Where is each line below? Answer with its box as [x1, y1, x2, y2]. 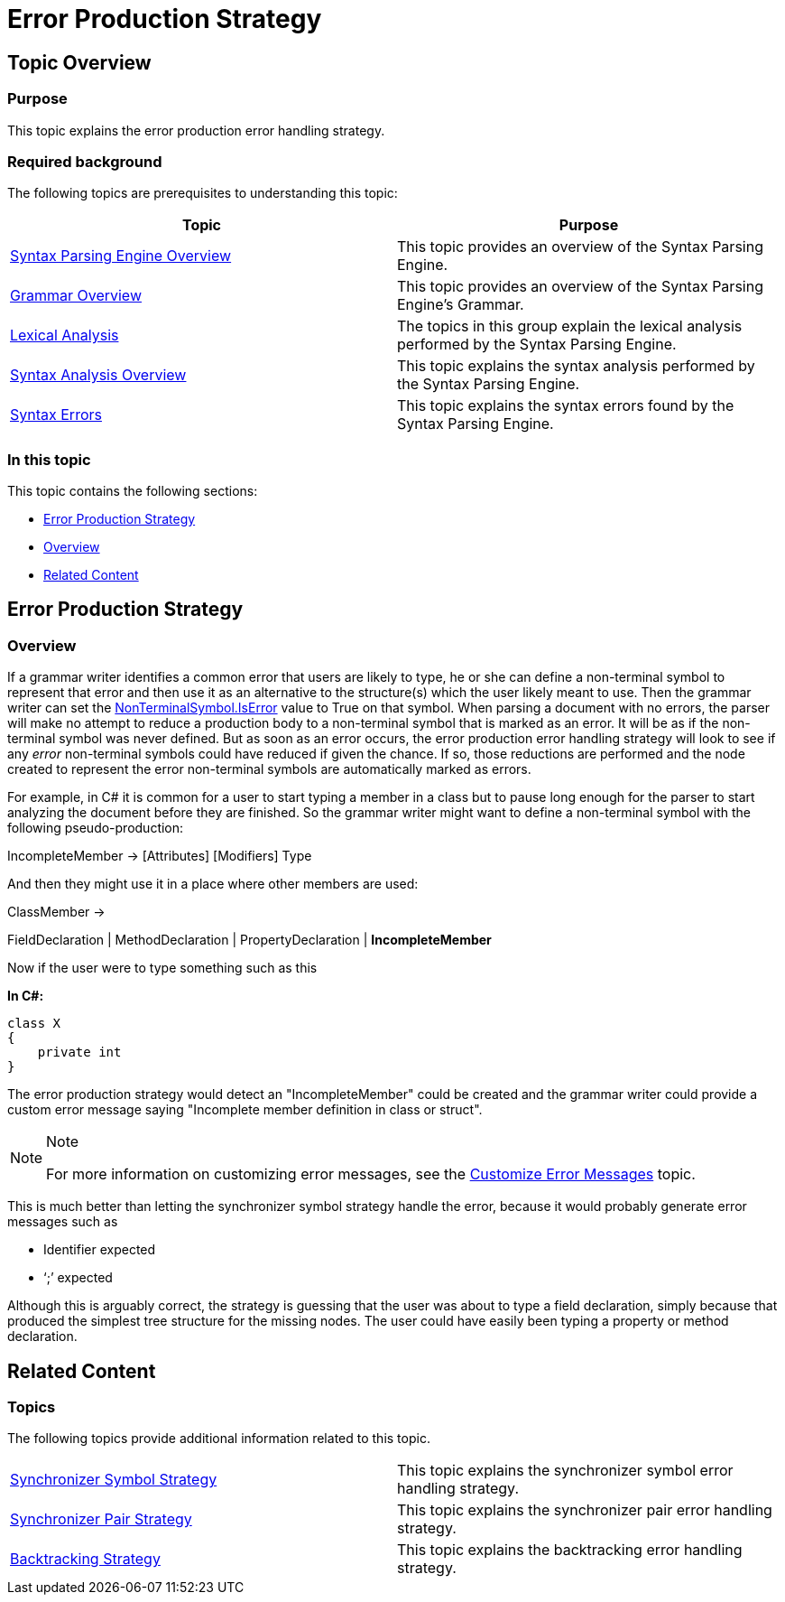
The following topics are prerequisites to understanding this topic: [7, 185, 398, 201]
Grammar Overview [10, 286, 142, 305]
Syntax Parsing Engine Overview [10, 247, 232, 265]
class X [7, 1016, 61, 1031]
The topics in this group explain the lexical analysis [397, 317, 743, 336]
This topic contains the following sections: [7, 483, 258, 499]
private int [37, 1045, 122, 1060]
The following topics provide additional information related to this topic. [7, 1430, 430, 1447]
